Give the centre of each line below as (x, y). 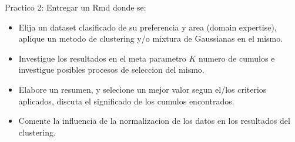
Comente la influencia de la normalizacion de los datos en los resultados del (154, 121)
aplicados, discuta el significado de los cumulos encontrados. (126, 101)
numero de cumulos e (237, 58)
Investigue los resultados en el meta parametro (102, 58)
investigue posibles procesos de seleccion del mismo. (111, 70)
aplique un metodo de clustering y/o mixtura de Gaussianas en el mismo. (151, 38)
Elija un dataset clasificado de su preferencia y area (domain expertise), (147, 27)
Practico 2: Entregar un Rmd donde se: (76, 7)
